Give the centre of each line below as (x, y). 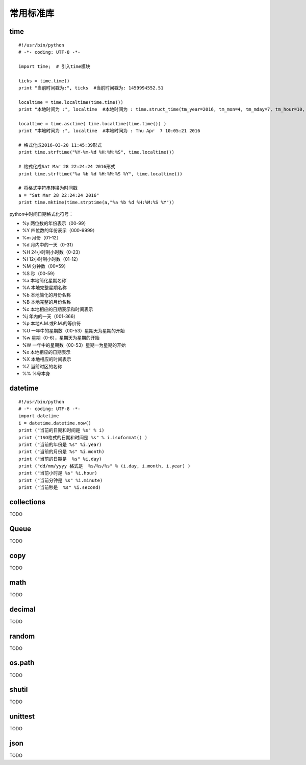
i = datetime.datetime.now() (55, 423)
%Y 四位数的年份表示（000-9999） (60, 231)
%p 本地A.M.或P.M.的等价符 (52, 323)
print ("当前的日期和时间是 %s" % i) (61, 430)
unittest (22, 717)
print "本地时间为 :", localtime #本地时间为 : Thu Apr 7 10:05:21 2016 (109, 131)
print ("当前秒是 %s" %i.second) (60, 488)
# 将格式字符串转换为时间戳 (48, 188)
